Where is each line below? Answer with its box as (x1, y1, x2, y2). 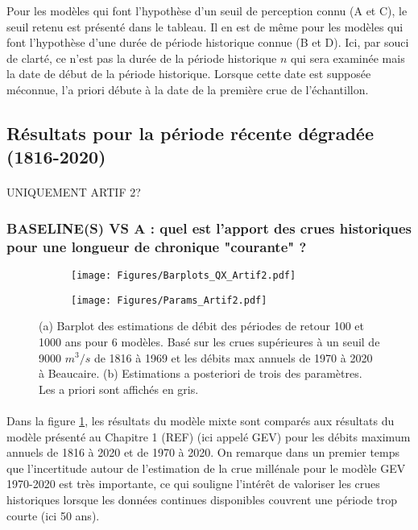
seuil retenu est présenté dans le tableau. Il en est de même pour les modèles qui (6, 18, 404, 35)
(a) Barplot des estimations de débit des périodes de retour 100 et (39, 317, 364, 334)
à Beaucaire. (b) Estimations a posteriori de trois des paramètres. (39, 365, 362, 382)
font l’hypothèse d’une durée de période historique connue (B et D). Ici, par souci (6, 34, 409, 51)
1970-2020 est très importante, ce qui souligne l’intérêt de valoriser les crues (6, 475, 380, 492)
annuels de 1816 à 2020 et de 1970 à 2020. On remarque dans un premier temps (6, 444, 400, 461)
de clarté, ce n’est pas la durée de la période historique (6, 49, 277, 66)
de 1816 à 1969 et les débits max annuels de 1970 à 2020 (93, 349, 373, 366)
